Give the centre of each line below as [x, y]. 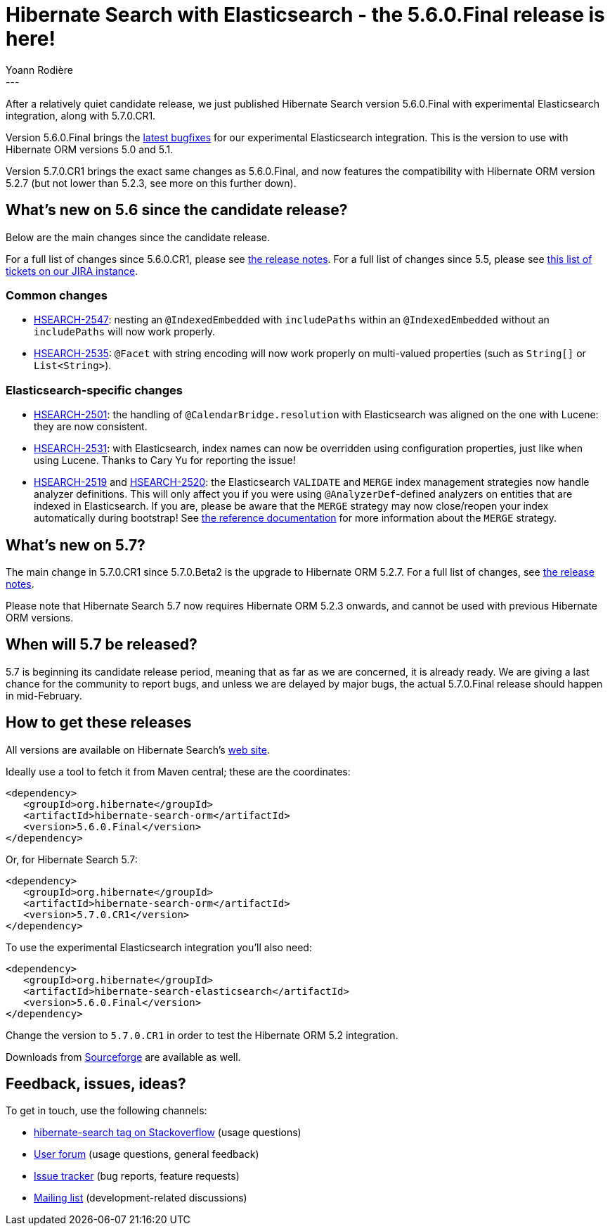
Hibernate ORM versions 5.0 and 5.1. [90, 149]
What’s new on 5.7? [76, 545]
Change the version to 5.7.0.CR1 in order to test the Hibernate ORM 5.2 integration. [202, 1035]
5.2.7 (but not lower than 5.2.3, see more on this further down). [151, 183]
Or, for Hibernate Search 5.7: [72, 859]
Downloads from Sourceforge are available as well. [123, 1057]
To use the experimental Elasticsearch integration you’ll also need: [159, 947]
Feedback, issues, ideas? [96, 1084]
